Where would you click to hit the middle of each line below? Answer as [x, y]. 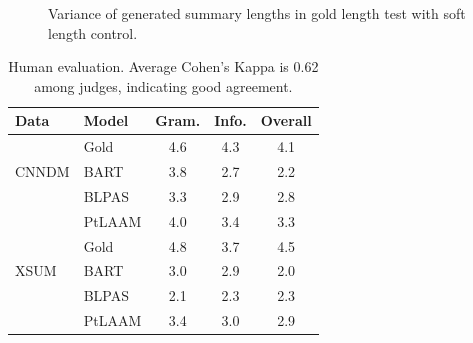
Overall [286, 120]
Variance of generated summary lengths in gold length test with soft [257, 13]
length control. [93, 32]
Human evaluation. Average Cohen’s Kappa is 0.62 [163, 66]
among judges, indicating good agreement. [163, 85]
